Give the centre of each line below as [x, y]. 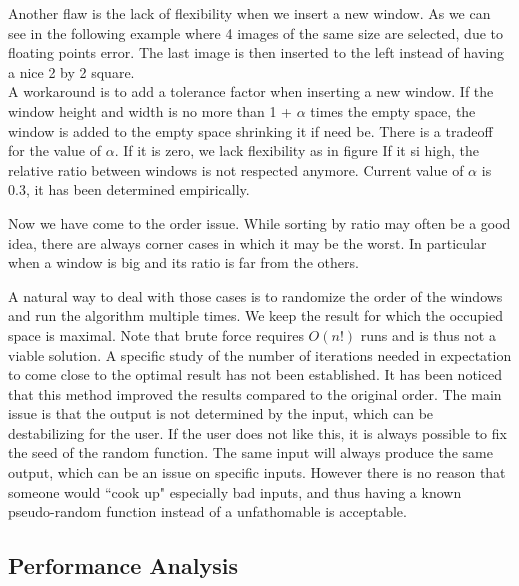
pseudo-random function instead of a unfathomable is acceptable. [207, 511]
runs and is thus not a [428, 334]
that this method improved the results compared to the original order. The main [255, 393]
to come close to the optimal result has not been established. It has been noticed [255, 374]
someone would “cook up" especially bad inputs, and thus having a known [235, 491]
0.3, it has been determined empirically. [129, 189]
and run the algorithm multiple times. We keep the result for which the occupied [255, 315]
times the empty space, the [393, 110]
